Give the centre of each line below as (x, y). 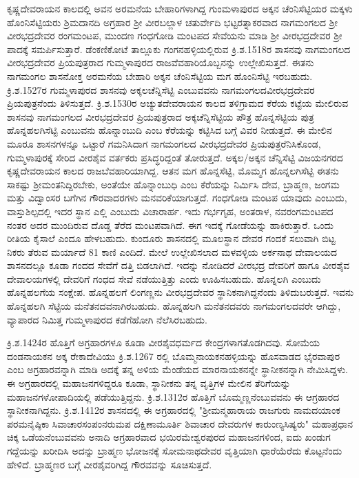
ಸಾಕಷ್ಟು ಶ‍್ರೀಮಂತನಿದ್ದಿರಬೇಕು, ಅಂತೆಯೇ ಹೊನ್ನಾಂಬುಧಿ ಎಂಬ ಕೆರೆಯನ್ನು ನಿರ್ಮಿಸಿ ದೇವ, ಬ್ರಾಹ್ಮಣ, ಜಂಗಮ (173, 184)
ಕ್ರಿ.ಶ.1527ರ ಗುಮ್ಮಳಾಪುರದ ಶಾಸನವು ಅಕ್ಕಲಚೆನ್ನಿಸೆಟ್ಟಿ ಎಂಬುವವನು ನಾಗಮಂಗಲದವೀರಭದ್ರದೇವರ (161, 89)
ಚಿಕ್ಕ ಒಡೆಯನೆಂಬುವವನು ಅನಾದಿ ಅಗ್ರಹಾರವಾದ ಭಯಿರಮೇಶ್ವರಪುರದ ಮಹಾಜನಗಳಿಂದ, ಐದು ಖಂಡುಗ (169, 437)
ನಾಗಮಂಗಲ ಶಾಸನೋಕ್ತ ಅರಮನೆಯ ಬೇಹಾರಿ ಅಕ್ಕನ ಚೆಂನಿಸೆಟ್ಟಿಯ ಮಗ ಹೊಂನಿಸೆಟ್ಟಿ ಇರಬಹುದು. (160, 76)
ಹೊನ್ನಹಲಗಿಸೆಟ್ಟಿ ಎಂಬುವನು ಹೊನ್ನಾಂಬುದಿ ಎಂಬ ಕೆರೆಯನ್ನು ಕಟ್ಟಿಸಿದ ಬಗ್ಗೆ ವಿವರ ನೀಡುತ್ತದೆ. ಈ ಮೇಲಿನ (170, 130)
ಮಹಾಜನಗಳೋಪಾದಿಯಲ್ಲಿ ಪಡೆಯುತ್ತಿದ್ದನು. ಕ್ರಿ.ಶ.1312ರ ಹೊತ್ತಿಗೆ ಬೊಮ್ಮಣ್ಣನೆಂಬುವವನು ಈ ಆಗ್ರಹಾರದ (173, 396)
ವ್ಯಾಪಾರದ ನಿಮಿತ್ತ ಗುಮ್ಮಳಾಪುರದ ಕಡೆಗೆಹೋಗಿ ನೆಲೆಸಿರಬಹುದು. (107, 319)
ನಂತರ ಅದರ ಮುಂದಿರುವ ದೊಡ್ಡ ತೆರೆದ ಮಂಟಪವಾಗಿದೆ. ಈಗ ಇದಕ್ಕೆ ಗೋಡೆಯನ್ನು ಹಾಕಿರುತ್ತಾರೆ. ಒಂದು (171, 225)
